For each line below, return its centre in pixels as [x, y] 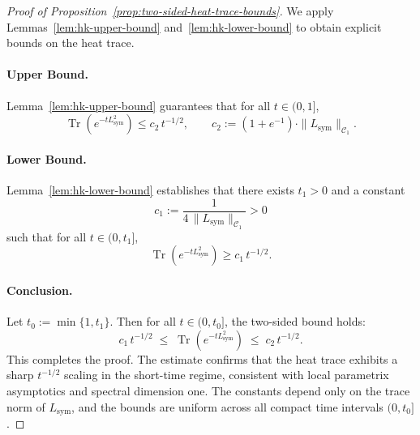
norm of [26, 406]
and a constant [368, 189]
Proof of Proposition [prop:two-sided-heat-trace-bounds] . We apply [170, 11]
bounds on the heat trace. [71, 43]
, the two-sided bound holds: [295, 321]
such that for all [47, 236]
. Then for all [143, 321]
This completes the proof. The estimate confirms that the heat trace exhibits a [202, 358]
